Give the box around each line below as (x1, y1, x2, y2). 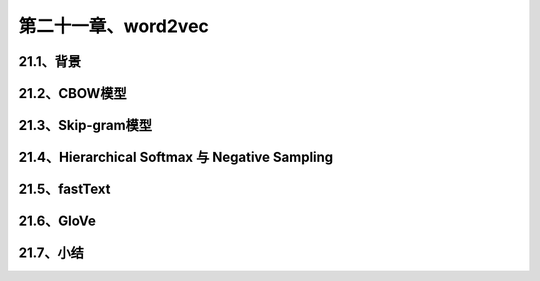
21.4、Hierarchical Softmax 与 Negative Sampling (18, 149, 334, 166)
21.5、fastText (18, 181, 111, 198)
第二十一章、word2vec (18, 15, 210, 37)
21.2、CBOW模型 (18, 85, 127, 102)
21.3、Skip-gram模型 (18, 117, 152, 134)
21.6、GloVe (18, 213, 97, 230)
